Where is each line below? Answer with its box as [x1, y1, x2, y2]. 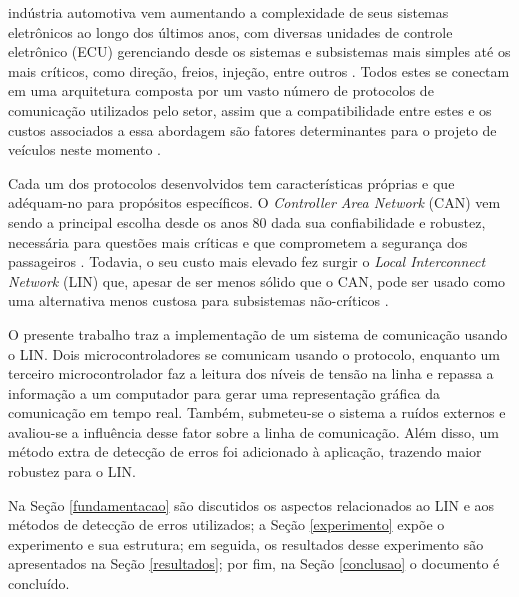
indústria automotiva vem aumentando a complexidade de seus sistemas [8, 2, 449, 22]
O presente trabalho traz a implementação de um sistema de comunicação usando [8, 323, 508, 344]
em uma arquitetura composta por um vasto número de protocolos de [8, 80, 434, 101]
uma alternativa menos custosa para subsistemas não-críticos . [8, 290, 389, 311]
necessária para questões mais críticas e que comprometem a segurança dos [8, 231, 468, 252]
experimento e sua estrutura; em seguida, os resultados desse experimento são [8, 533, 484, 554]
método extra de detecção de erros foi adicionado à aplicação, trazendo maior [8, 441, 482, 462]
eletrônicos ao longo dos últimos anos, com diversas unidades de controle [8, 21, 453, 42]
